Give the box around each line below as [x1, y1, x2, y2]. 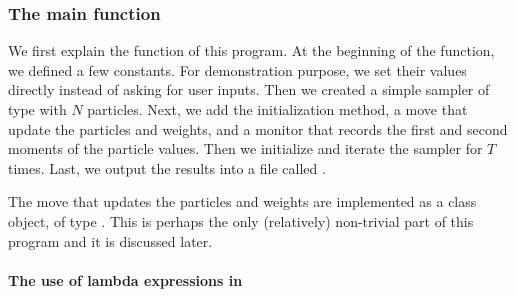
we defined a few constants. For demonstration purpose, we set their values [8, 59, 467, 80]
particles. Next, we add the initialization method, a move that [87, 99, 468, 119]
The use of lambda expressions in [8, 269, 243, 290]
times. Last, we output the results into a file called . [8, 157, 326, 178]
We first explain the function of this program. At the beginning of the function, [8, 40, 495, 61]
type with [8, 99, 67, 119]
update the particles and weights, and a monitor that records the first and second [8, 118, 508, 139]
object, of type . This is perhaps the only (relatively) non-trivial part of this [8, 210, 474, 231]
